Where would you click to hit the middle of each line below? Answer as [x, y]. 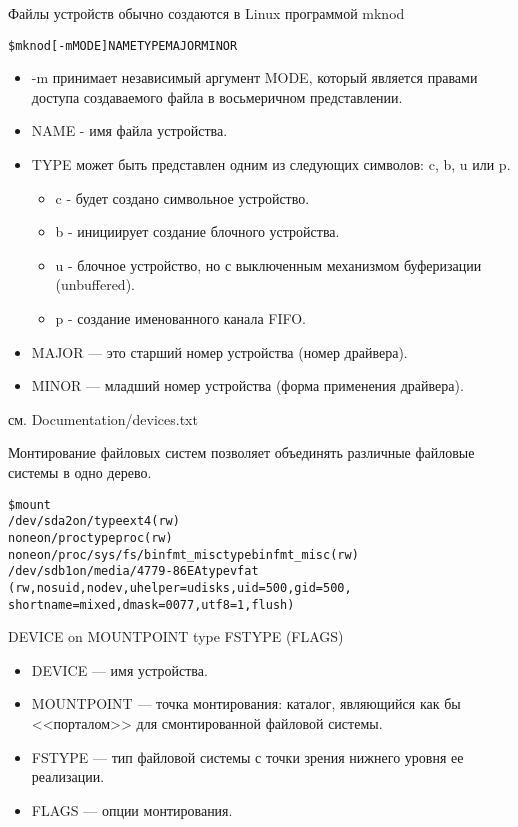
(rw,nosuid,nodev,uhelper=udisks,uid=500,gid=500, [180, 587]
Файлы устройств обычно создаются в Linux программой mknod [206, 13]
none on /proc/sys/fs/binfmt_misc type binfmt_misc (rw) [183, 554]
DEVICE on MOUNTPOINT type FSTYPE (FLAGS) [176, 636]
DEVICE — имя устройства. [119, 669]
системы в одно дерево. [80, 471]
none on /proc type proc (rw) [90, 537]
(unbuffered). [95, 284]
